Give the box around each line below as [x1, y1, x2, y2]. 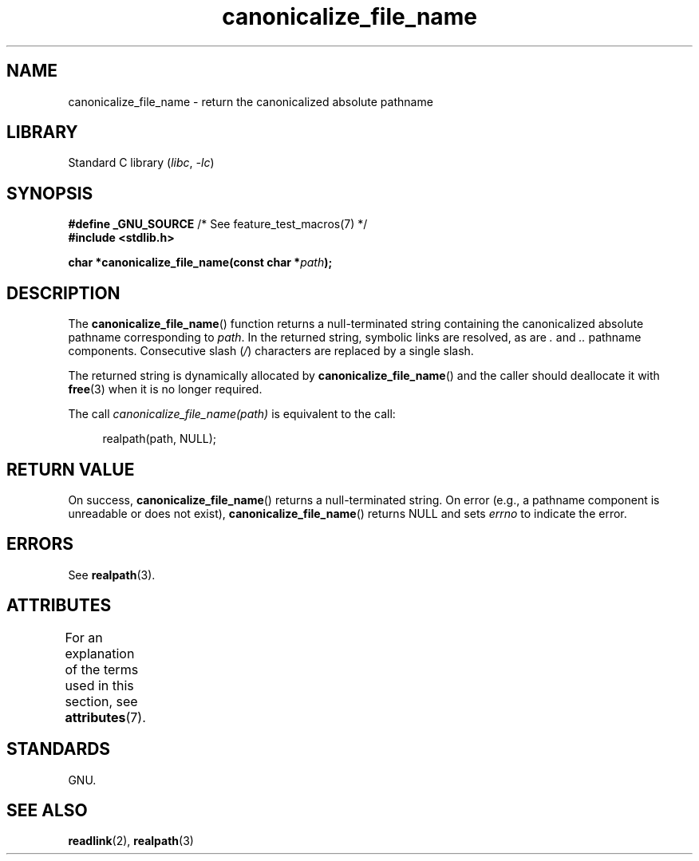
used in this [65, 677, 134, 693]
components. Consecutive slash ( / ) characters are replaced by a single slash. [68, 344, 474, 358]
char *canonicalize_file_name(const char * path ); [68, 255, 333, 270]
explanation [65, 645, 135, 662]
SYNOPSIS [6, 183, 93, 203]
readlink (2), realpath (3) [68, 834, 194, 848]
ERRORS [6, 534, 74, 555]
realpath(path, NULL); [102, 432, 217, 446]
